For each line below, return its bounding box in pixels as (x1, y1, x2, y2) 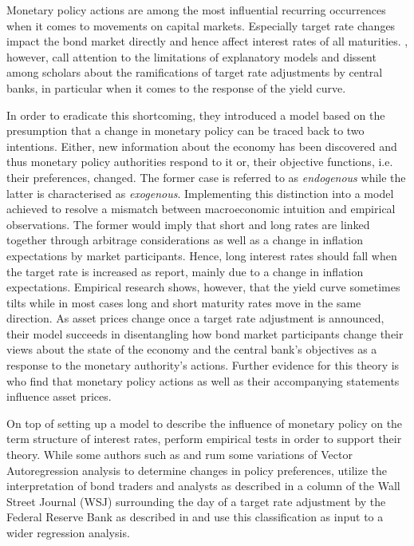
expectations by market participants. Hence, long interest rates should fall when (6, 247, 397, 263)
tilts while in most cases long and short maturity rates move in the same (6, 294, 361, 311)
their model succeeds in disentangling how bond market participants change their (6, 325, 404, 342)
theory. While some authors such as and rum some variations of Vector (6, 446, 353, 463)
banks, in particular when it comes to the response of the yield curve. (6, 79, 346, 96)
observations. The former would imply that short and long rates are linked (6, 216, 370, 232)
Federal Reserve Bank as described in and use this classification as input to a (6, 508, 384, 525)
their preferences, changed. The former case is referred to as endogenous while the (6, 168, 406, 185)
